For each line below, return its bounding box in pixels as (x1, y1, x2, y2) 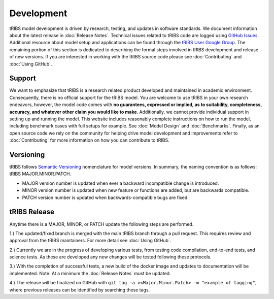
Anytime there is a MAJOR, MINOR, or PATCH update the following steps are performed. (9, 221, 194, 227)
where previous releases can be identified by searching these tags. (9, 287, 150, 293)
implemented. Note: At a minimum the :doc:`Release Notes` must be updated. (9, 270, 171, 276)
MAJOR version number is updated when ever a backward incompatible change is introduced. (22, 180, 219, 186)
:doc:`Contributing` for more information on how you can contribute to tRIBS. (9, 137, 169, 143)
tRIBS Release (9, 208, 54, 216)
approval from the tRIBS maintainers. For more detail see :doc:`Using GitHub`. (9, 238, 172, 244)
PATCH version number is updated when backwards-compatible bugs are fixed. (22, 194, 189, 201)
